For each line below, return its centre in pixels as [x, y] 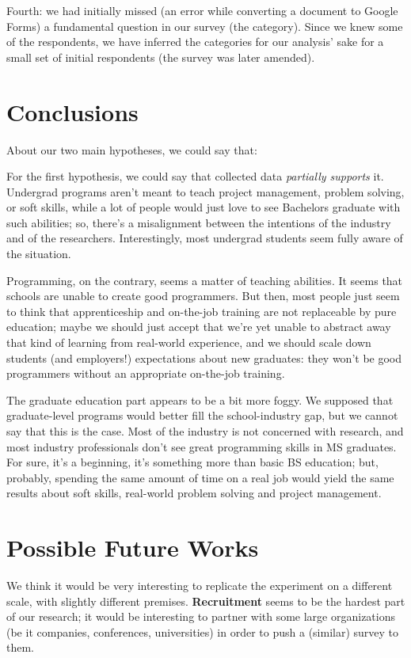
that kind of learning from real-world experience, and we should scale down [189, 342]
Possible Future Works [133, 548]
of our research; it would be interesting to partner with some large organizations [201, 616]
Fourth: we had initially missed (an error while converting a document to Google [202, 10]
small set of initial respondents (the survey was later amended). [161, 57]
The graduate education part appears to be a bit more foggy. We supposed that [200, 399]
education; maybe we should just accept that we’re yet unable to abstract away [199, 327]
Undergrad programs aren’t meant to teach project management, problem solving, [205, 191]
